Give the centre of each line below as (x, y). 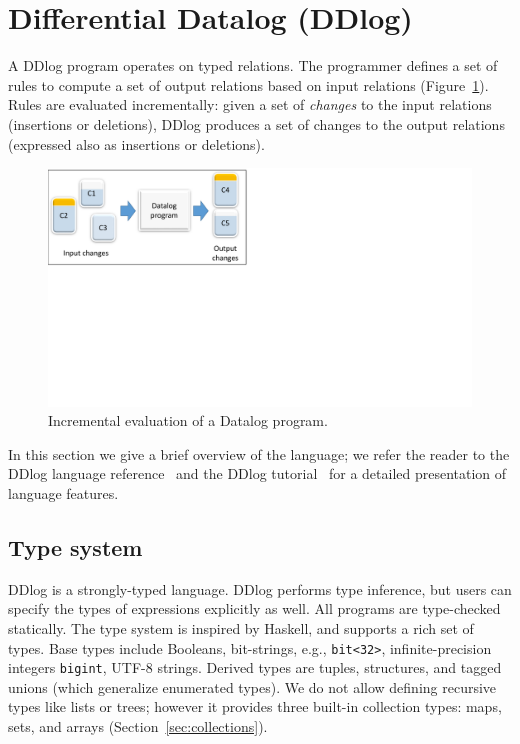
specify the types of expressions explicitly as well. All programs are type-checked (254, 608)
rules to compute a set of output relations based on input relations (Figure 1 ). (248, 84)
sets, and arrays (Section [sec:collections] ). (138, 726)
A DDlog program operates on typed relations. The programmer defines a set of (253, 65)
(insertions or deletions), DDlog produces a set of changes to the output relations (256, 123)
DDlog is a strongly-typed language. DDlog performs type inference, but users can (260, 588)
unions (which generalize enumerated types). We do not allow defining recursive (252, 686)
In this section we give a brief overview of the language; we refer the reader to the (259, 453)
